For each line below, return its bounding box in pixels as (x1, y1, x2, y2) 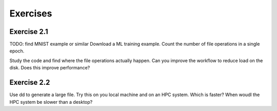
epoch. (9, 48, 25, 54)
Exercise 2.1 (9, 27, 48, 36)
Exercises (9, 8, 52, 19)
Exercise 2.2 (9, 78, 50, 87)
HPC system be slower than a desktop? (9, 99, 93, 105)
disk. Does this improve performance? (9, 65, 90, 71)
